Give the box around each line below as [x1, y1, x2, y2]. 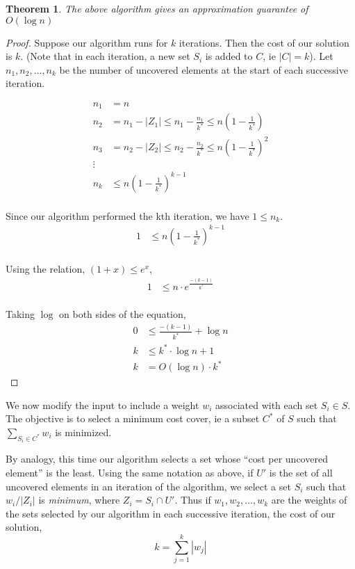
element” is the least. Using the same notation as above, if [6, 465, 254, 480]
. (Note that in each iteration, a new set [20, 49, 190, 63]
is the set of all [269, 465, 333, 480]
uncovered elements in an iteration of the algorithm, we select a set [6, 479, 291, 493]
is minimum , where [38, 492, 120, 507]
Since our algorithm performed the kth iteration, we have [6, 208, 249, 223]
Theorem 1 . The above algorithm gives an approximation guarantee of [6, 1, 308, 15]
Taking [6, 307, 35, 321]
